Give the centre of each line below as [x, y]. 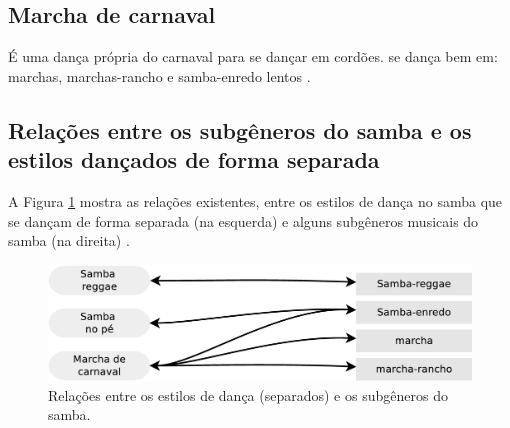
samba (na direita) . [69, 240]
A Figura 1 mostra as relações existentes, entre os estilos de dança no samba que [255, 200]
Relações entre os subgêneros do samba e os [240, 129]
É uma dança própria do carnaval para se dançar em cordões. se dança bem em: [253, 56]
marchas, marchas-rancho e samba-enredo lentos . [159, 75]
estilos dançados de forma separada [194, 159]
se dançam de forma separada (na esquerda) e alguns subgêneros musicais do [243, 220]
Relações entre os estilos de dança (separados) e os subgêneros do [248, 394]
